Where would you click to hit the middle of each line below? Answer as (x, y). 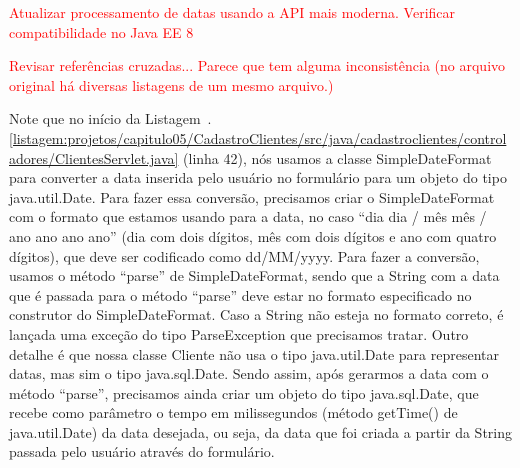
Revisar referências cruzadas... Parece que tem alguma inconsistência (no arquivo (257, 65)
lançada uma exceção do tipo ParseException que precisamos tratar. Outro (239, 333)
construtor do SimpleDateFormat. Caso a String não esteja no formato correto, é (256, 314)
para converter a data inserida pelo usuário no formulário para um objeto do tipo (258, 177)
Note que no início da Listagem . (110, 118)
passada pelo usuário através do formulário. (142, 451)
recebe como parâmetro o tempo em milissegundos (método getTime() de (233, 412)
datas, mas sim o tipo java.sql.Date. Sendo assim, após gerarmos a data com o (249, 373)
